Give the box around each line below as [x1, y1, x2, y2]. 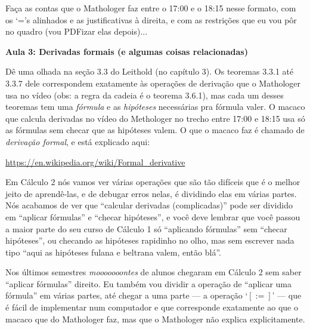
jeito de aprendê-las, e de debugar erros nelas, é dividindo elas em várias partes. [5, 187, 297, 199]
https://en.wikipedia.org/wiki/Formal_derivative [5, 155, 185, 168]
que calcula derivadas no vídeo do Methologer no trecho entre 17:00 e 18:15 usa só [5, 112, 305, 124]
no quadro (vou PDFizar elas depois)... [5, 25, 148, 38]
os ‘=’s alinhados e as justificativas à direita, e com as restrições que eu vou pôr [5, 13, 297, 26]
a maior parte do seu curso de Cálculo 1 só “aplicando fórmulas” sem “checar [5, 222, 287, 235]
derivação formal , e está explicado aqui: [5, 135, 150, 147]
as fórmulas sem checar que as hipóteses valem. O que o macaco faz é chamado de [5, 124, 305, 136]
